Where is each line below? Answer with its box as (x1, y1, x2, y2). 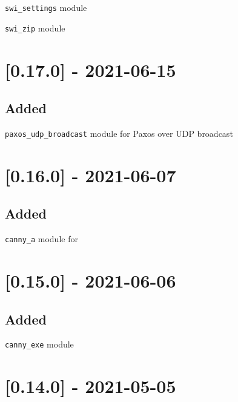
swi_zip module (5, 21, 65, 34)
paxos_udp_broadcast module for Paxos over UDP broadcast (5, 127, 233, 139)
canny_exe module (5, 338, 74, 351)
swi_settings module (5, 1, 87, 13)
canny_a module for (5, 232, 78, 245)
